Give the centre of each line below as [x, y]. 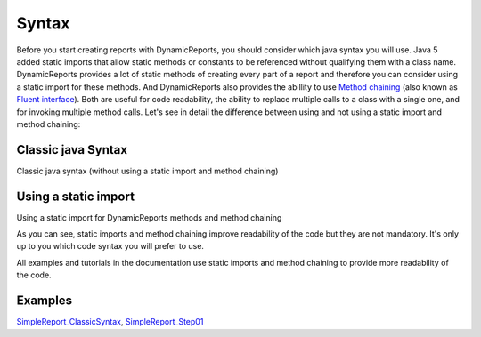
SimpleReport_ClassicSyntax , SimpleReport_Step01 [110, 322]
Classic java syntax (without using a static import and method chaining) [147, 171]
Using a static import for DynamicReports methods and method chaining [149, 217]
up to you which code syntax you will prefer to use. [110, 246]
